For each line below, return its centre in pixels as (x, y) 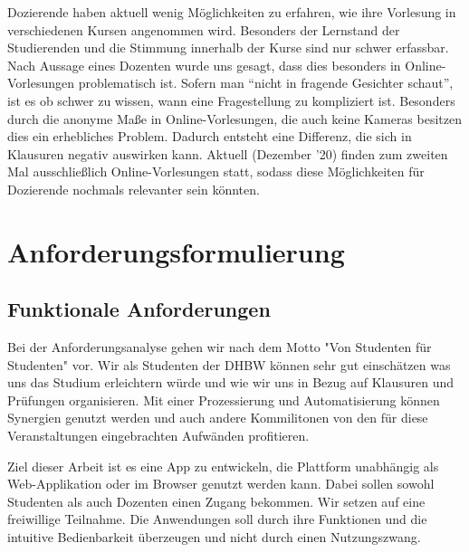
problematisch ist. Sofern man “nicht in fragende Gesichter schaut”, (266, 83)
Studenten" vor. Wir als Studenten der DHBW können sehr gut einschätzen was (229, 364)
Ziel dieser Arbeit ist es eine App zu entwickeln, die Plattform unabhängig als (223, 466)
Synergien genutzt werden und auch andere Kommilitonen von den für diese (218, 418)
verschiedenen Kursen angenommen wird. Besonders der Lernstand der (204, 29)
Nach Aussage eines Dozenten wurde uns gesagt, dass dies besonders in (204, 65)
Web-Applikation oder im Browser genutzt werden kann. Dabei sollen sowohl (221, 484)
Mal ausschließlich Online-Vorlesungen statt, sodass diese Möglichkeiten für (216, 171)
